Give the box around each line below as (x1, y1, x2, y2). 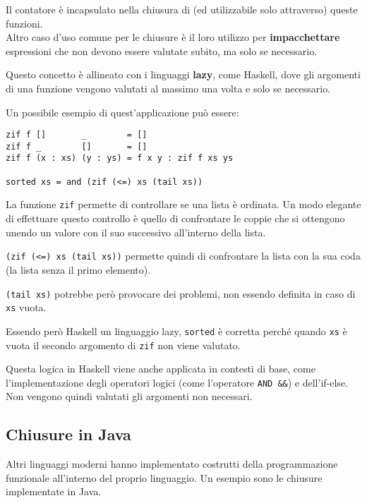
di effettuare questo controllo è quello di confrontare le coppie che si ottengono (6, 211, 345, 226)
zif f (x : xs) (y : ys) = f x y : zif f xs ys (6, 153, 234, 164)
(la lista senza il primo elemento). (6, 262, 151, 277)
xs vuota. (6, 300, 47, 315)
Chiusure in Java (6, 423, 131, 445)
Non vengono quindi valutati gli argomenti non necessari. (6, 389, 253, 404)
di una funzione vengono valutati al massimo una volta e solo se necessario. (6, 80, 331, 95)
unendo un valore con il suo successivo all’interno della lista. (6, 224, 266, 239)
